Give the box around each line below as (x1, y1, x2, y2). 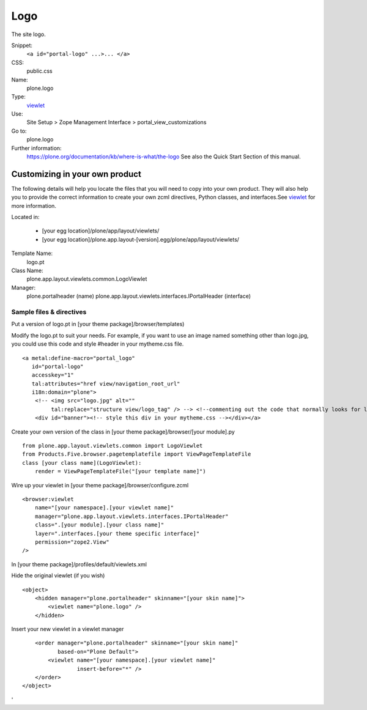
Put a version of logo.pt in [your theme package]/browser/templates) (11, 320, 185, 328)
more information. (11, 202, 56, 209)
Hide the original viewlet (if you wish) (11, 572, 105, 579)
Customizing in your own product (11, 169, 142, 179)
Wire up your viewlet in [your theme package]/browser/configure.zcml (11, 481, 189, 489)
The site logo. (11, 31, 46, 38)
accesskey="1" (31, 372, 74, 379)
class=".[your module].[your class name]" (34, 522, 165, 528)
